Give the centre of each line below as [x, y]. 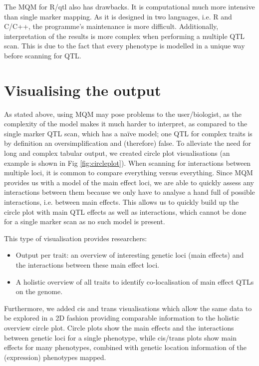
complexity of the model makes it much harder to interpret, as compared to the [126, 124]
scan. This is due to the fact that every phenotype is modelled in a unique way [125, 46]
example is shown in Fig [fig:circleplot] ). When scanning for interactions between [128, 163]
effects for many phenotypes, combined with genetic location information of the [125, 347]
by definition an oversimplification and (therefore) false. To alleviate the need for [128, 143]
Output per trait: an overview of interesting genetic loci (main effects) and [130, 255]
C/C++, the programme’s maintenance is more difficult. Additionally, [111, 26]
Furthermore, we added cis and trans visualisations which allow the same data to [128, 308]
